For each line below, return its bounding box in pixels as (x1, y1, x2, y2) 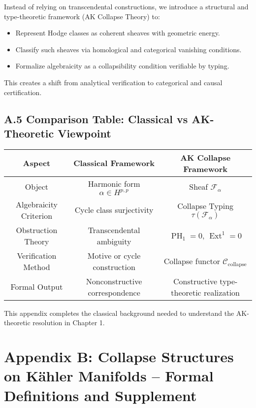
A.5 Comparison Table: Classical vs (4, 111, 188, 126)
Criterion (21, 209, 53, 221)
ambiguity (96, 235, 131, 247)
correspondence (88, 286, 140, 298)
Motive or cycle (87, 249, 141, 261)
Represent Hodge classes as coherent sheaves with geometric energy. (15, 28, 220, 38)
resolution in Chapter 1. (32, 317, 105, 328)
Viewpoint (58, 125, 111, 140)
